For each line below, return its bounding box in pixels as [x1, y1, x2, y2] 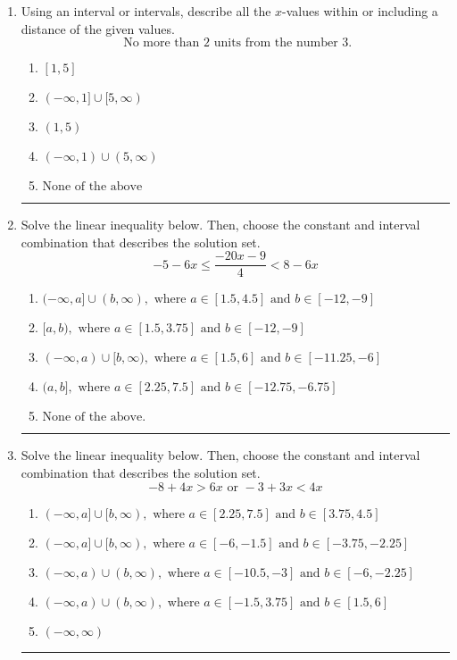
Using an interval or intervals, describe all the [21, 2, 271, 20]
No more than [123, 37, 200, 50]
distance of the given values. [21, 19, 175, 38]
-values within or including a [282, 2, 438, 20]
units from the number [213, 37, 338, 50]
